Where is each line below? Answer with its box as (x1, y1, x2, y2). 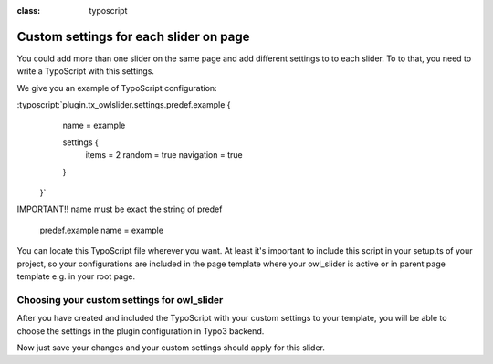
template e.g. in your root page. (16, 270, 136, 282)
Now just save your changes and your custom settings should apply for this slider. (16, 342, 326, 353)
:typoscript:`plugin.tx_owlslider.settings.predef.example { (16, 99, 232, 110)
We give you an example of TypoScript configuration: (16, 82, 218, 93)
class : (16, 5, 41, 16)
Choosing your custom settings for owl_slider (16, 293, 224, 306)
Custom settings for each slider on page (16, 28, 250, 45)
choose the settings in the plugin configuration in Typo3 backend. (16, 325, 265, 337)
